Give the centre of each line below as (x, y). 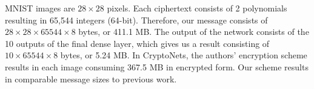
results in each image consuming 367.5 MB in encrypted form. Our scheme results (157, 66)
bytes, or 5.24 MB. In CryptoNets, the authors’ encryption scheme (184, 55)
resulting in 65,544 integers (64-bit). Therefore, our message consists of (136, 20)
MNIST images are (40, 8)
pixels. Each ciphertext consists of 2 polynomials (197, 8)
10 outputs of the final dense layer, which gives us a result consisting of (137, 43)
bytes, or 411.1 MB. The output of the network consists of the (194, 32)
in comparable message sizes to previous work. (91, 78)
